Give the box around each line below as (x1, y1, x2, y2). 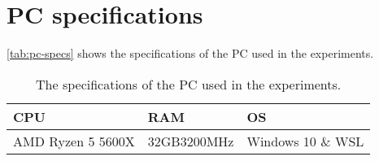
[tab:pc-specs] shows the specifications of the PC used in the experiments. (7, 45, 374, 62)
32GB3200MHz (147, 131, 234, 150)
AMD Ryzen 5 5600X (13, 131, 135, 150)
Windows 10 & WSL (246, 131, 364, 150)
